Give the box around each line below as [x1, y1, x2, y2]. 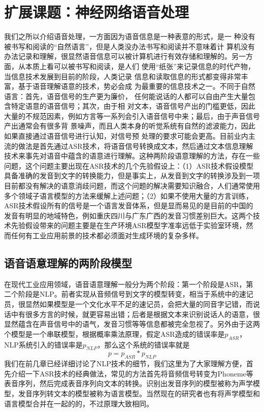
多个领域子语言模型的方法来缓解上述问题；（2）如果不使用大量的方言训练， [4, 190, 253, 201]
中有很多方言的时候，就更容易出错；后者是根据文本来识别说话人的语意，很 [11, 308, 260, 319]
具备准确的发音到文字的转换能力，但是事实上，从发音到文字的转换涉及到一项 [4, 170, 260, 181]
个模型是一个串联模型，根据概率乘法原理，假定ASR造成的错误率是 [4, 328, 225, 339]
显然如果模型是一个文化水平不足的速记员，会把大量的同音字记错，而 [25, 298, 253, 309]
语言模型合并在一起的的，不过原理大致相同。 [4, 398, 153, 408]
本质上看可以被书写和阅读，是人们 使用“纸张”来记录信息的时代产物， [25, 60, 255, 71]
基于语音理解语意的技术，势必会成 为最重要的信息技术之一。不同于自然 [18, 81, 255, 91]
